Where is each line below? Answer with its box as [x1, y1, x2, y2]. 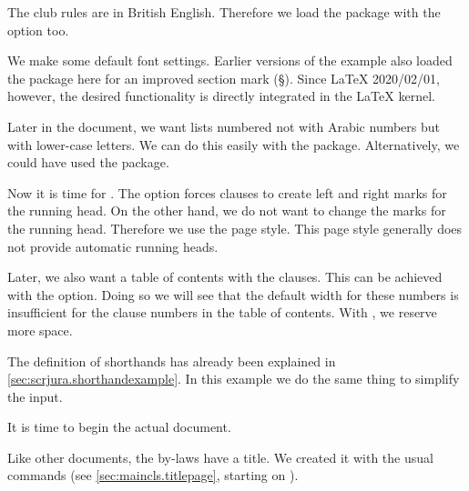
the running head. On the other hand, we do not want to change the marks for [7, 201, 446, 220]
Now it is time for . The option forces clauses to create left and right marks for [7, 183, 447, 202]
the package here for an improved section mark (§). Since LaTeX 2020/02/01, [7, 68, 441, 87]
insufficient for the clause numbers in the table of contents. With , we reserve [7, 303, 437, 322]
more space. [7, 320, 73, 339]
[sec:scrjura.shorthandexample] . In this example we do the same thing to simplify [7, 369, 460, 388]
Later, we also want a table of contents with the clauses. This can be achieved [7, 267, 443, 286]
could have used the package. [7, 153, 169, 172]
